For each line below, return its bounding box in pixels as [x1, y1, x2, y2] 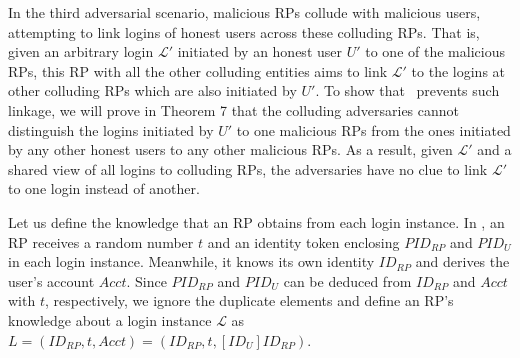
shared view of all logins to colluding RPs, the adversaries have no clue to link [8, 158, 488, 179]
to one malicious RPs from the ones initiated [236, 119, 511, 140]
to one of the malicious [365, 41, 505, 62]
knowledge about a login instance [8, 309, 212, 330]
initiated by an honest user [177, 41, 342, 62]
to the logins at [411, 60, 506, 81]
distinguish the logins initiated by [8, 119, 214, 140]
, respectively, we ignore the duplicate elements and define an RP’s [44, 290, 454, 311]
